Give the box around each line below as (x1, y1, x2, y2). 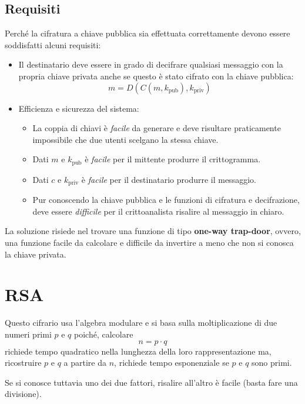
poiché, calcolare (73, 328, 133, 340)
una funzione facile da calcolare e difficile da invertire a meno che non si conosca (5, 236, 294, 249)
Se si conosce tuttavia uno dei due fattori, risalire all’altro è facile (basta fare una (5, 376, 298, 388)
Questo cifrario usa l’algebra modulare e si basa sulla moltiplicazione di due (5, 316, 277, 329)
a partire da (63, 356, 107, 369)
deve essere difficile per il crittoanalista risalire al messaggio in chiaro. (32, 205, 284, 217)
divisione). (5, 388, 42, 400)
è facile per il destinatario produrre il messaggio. (81, 173, 256, 185)
